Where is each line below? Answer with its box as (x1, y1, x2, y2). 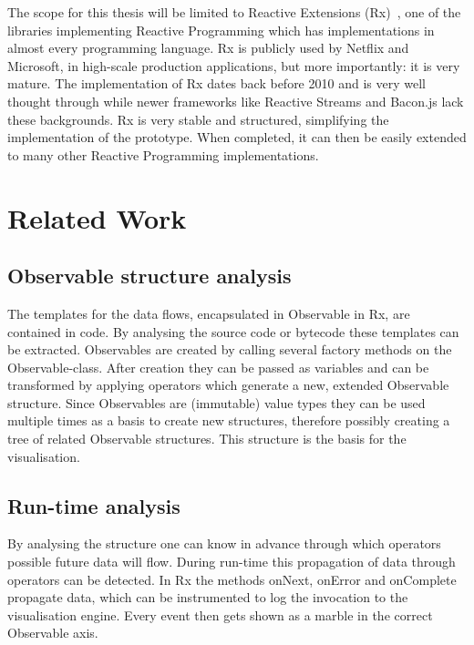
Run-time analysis (7, 491, 180, 519)
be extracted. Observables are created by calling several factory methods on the (7, 340, 452, 359)
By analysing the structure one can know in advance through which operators (7, 534, 441, 553)
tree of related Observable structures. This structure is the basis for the (7, 429, 407, 448)
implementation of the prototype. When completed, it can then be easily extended (7, 128, 467, 147)
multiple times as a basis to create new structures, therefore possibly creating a (7, 411, 450, 430)
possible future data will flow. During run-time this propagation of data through (7, 552, 456, 571)
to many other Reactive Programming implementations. (7, 145, 319, 164)
